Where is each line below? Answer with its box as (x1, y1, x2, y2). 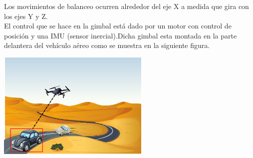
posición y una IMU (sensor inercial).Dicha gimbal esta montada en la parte (4, 30, 237, 40)
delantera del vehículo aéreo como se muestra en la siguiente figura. (4, 40, 210, 50)
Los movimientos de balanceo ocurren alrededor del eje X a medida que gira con (4, 1, 249, 11)
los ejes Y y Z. (4, 10, 48, 21)
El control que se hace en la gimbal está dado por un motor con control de (4, 20, 232, 31)
